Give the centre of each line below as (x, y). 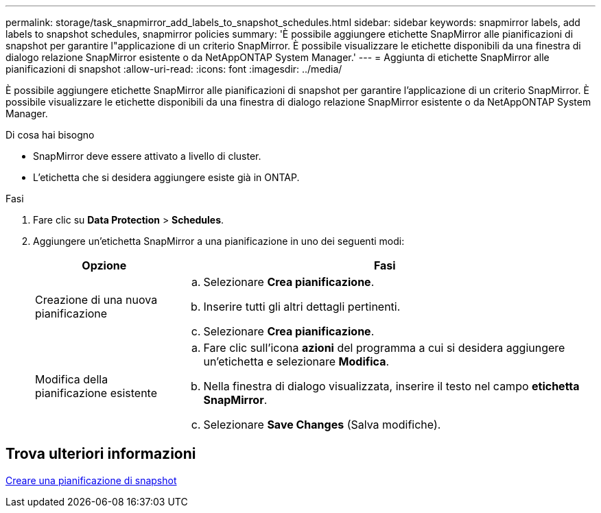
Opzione (104, 265)
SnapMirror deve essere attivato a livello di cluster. (147, 156)
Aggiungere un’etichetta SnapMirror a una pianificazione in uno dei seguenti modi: (219, 241)
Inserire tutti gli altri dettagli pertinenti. (302, 307)
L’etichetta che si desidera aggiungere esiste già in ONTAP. (166, 177)
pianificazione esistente (96, 393)
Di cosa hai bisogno (50, 135)
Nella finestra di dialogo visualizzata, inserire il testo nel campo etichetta (391, 386)
